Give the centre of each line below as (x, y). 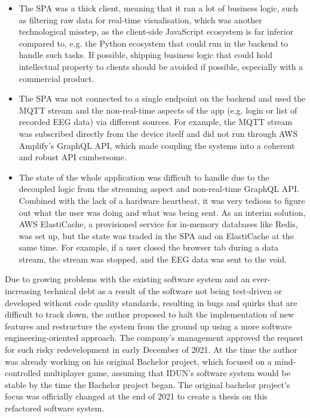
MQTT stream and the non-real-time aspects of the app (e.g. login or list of (158, 110)
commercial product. (56, 78)
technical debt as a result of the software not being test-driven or (163, 291)
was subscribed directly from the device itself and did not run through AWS (158, 133)
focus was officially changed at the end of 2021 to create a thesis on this (136, 396)
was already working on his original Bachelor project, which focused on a (138, 361)
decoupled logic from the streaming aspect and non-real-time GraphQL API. (159, 189)
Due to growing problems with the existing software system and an (128, 279)
